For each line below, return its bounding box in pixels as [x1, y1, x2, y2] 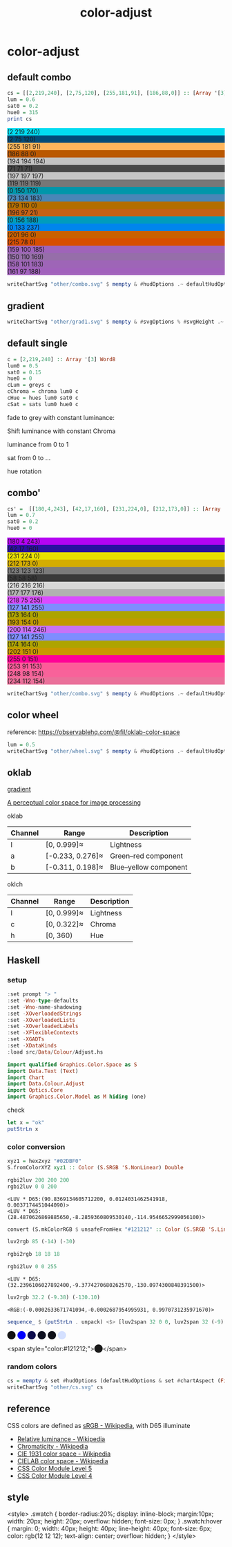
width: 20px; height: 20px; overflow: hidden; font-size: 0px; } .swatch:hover [7, 1517, 222, 1526]
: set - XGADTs [7, 1036, 45, 1043]
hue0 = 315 [7, 109, 39, 116]
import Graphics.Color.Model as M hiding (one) [7, 1093, 147, 1101]
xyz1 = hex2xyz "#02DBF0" [7, 1157, 81, 1165]
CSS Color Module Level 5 [17, 1464, 93, 1472]
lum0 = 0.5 [7, 362, 39, 369]
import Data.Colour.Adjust [7, 1081, 85, 1088]
